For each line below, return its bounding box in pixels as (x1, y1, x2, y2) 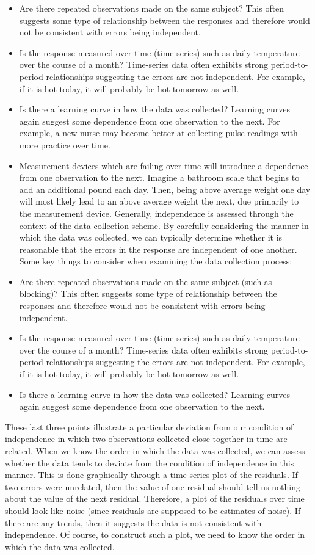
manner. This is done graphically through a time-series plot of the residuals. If (5, 468, 298, 481)
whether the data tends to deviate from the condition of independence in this (5, 456, 294, 469)
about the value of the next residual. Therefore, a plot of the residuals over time (5, 492, 305, 505)
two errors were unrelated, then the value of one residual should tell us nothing (5, 480, 300, 493)
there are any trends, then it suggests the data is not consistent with (5, 516, 262, 529)
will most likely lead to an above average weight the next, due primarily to (19, 195, 299, 208)
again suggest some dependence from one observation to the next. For (19, 114, 280, 127)
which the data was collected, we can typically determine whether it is (19, 231, 283, 244)
